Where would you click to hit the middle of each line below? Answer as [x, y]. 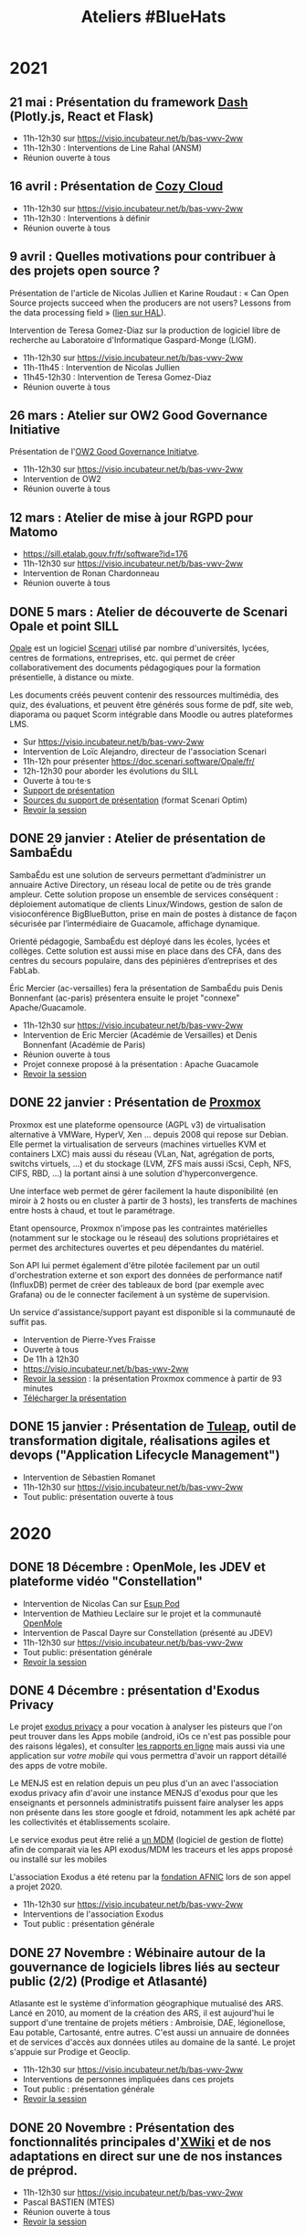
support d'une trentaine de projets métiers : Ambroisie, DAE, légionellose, [148, 2023]
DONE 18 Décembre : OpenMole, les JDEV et [138, 1567]
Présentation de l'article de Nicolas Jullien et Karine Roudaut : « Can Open [149, 293]
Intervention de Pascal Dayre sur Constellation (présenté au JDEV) [148, 1632]
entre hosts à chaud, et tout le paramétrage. [92, 1210]
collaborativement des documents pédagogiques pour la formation [135, 668]
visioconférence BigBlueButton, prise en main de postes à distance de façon [153, 914]
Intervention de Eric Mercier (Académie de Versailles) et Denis [140, 1034]
